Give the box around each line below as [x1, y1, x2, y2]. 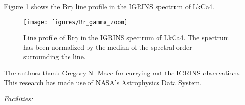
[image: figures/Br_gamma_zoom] [23, 18, 128, 26]
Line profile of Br [23, 32, 75, 43]
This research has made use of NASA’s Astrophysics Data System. [4, 77, 202, 87]
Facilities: [4, 93, 33, 104]
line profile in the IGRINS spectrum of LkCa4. [75, 1, 214, 11]
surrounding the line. [23, 51, 86, 61]
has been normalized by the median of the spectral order [23, 42, 192, 52]
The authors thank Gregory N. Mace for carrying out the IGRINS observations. [4, 68, 242, 78]
